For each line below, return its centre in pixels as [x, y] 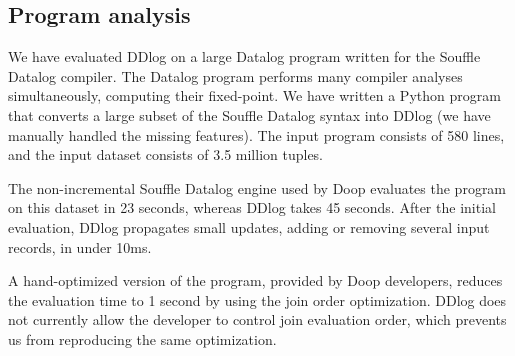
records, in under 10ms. [80, 246]
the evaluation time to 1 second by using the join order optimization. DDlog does [257, 299]
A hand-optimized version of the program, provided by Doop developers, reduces [255, 280]
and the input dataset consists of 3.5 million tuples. [166, 154]
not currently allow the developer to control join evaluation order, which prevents [257, 319]
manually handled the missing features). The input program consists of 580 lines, [256, 134]
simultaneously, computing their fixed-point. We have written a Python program [254, 95]
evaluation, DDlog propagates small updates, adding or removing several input [249, 226]
